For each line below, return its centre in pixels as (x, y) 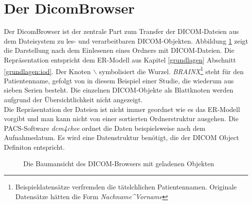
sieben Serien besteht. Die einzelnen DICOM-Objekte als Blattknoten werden (119, 90)
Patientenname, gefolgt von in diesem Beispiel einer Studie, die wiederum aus (119, 80)
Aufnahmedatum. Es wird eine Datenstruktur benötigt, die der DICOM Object (122, 137)
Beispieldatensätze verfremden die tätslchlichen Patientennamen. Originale (126, 187)
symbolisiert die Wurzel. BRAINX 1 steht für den (171, 70)
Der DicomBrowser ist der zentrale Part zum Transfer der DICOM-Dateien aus (121, 31)
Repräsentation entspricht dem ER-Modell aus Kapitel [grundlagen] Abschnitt (120, 59)
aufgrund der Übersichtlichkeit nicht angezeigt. (73, 99)
